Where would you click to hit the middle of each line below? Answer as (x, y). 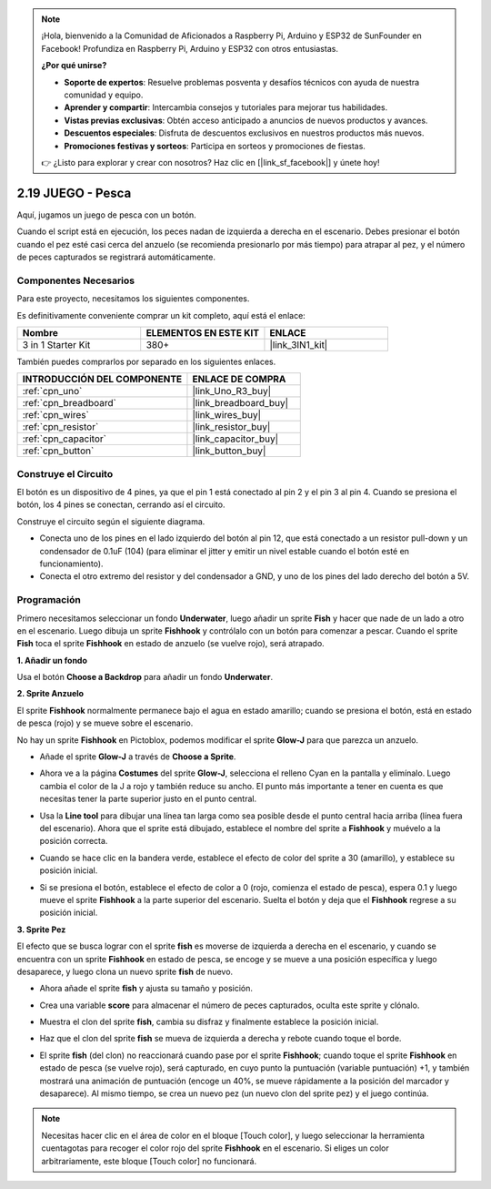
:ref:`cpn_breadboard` (70, 403)
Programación (49, 600)
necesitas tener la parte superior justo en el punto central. (148, 799)
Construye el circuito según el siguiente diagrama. (111, 521)
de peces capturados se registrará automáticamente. (116, 257)
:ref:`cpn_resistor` (60, 427)
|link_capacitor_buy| (235, 439)
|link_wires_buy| (227, 415)
